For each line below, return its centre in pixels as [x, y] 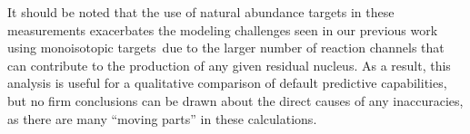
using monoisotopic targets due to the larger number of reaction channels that [226, 48]
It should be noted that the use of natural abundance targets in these [201, 12]
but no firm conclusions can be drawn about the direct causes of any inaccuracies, [235, 100]
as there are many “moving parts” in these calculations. [162, 118]
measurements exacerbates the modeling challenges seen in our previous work [223, 29]
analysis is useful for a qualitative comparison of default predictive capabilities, [227, 83]
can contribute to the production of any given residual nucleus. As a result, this [229, 65]
